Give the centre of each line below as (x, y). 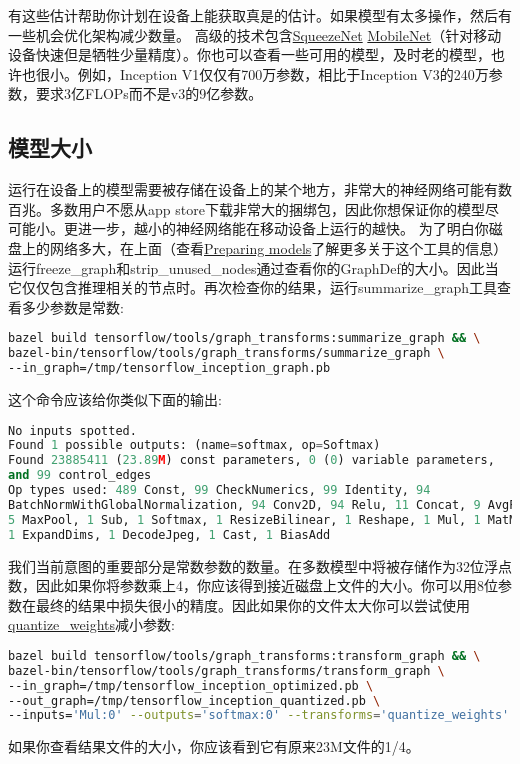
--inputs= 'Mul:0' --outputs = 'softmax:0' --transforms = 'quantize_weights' (259, 715)
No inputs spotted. (72, 430)
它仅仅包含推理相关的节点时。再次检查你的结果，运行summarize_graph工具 (252, 287)
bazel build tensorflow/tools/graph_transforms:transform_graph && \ (244, 655)
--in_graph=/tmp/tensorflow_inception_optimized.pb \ (191, 685)
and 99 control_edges (80, 475)
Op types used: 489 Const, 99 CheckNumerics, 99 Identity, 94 (219, 490)
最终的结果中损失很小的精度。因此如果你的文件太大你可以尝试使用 (252, 604)
